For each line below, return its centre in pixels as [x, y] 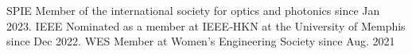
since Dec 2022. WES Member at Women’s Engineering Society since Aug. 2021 [201, 41]
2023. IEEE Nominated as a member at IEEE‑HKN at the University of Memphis [206, 25]
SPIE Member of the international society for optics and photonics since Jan [193, 10]
